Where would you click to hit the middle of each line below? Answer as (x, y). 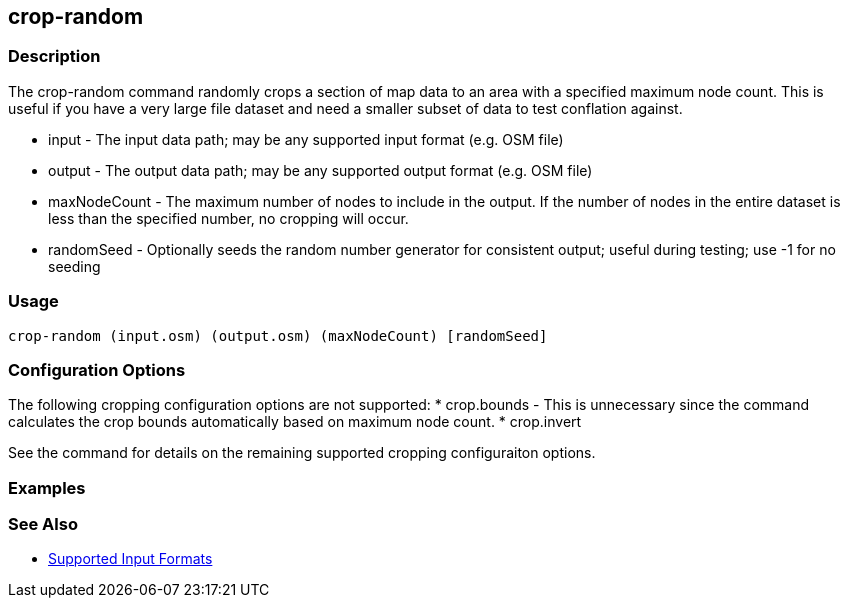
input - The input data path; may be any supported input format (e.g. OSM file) (306, 139)
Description (54, 56)
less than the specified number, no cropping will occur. (228, 218)
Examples (47, 487)
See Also (43, 524)
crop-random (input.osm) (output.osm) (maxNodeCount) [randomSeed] (278, 335)
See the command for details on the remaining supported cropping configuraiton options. (302, 453)
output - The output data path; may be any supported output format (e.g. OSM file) (320, 170)
